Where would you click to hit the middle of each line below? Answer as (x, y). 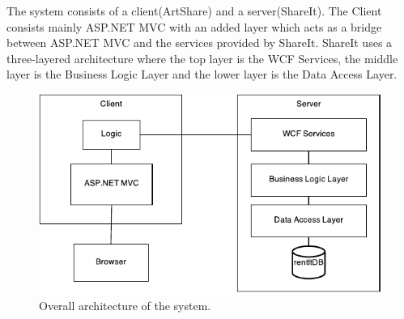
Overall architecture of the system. (125, 306)
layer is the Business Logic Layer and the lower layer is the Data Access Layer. (202, 74)
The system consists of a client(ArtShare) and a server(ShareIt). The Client (194, 11)
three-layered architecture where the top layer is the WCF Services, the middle (202, 58)
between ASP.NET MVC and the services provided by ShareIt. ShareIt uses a (200, 43)
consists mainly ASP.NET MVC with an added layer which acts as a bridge (194, 26)
